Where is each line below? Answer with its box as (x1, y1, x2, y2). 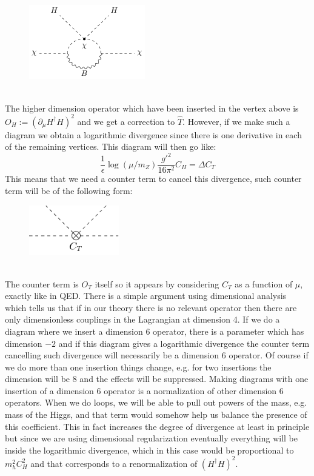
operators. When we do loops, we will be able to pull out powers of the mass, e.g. (5, 396, 307, 409)
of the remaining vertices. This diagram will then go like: (5, 140, 216, 153)
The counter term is (5, 277, 79, 290)
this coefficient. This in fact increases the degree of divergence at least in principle (5, 420, 310, 432)
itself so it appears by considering (95, 277, 219, 290)
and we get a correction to (77, 115, 175, 127)
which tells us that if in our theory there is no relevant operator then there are (5, 301, 297, 313)
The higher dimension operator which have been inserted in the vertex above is (5, 101, 299, 114)
